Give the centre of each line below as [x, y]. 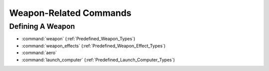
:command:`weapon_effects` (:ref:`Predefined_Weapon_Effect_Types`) [94, 46]
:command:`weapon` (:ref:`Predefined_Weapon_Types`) [78, 39]
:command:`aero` [39, 53]
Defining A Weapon [42, 26]
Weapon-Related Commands [70, 13]
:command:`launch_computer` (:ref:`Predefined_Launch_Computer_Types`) [98, 60]
